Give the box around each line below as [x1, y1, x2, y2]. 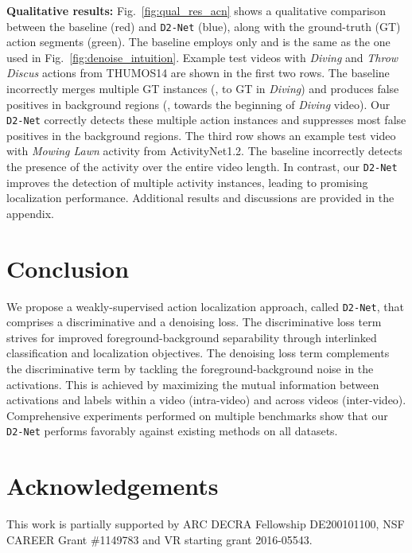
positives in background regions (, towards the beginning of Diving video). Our [6, 95, 391, 112]
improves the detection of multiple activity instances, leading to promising [6, 173, 368, 190]
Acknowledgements [6, 469, 219, 502]
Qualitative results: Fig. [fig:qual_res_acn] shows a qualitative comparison [6, 2, 387, 18]
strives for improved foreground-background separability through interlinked [6, 329, 377, 345]
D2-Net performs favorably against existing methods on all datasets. [6, 423, 338, 439]
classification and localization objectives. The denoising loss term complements [6, 345, 390, 361]
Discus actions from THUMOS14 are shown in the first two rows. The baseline [6, 64, 390, 81]
